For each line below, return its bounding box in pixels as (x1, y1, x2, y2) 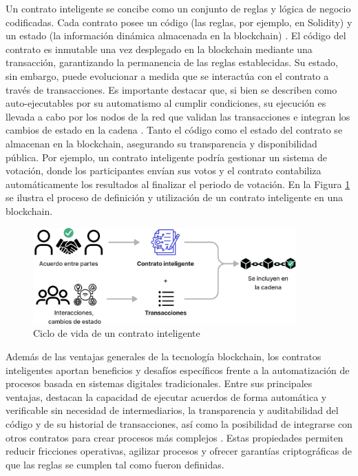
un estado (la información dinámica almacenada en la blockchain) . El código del (6, 28, 346, 43)
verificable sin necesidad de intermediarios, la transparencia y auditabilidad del (6, 403, 339, 417)
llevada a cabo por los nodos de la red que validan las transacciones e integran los (6, 109, 350, 123)
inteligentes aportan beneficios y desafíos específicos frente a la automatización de (6, 362, 350, 377)
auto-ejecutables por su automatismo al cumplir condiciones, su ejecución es (6, 96, 326, 110)
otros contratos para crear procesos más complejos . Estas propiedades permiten (6, 430, 344, 444)
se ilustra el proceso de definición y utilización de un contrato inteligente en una (6, 190, 343, 205)
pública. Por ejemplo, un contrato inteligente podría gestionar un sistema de (6, 149, 327, 164)
